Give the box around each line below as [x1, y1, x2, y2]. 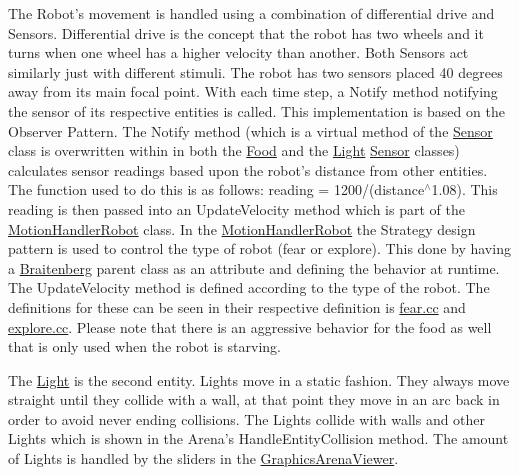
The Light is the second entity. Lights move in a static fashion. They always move [8, 369, 510, 390]
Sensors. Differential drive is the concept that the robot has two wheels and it [8, 22, 484, 43]
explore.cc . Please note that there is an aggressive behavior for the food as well [8, 316, 492, 337]
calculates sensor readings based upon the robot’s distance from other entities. [8, 159, 488, 180]
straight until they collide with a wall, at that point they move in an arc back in [8, 389, 500, 410]
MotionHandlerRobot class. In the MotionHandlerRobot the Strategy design [8, 218, 476, 239]
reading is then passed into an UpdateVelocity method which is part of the [8, 198, 465, 219]
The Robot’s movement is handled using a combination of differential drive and [8, 3, 495, 23]
